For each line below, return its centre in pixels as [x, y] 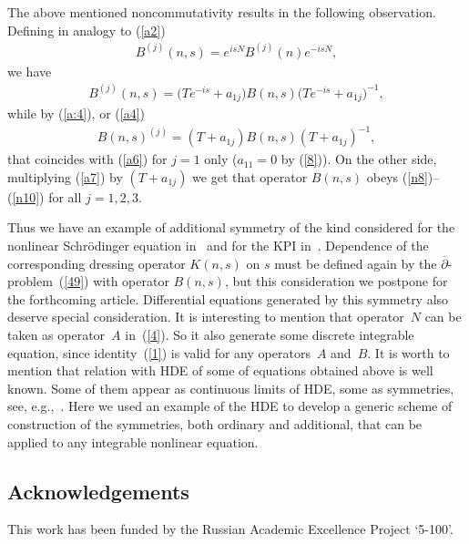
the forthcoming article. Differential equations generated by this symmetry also [228, 298]
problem [30, 281]
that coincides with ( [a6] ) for [87, 159]
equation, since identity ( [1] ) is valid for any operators [159, 352]
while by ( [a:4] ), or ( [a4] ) [76, 113]
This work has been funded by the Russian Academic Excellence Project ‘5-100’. [230, 529]
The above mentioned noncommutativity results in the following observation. [222, 12]
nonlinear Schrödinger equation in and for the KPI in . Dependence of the [218, 246]
